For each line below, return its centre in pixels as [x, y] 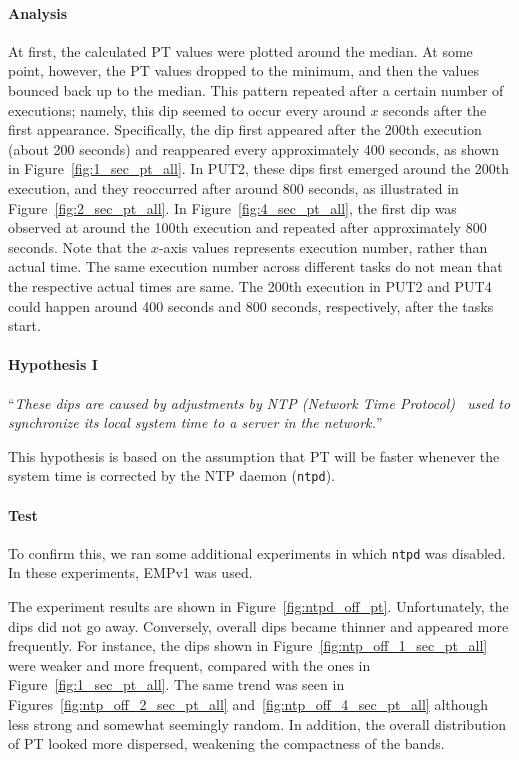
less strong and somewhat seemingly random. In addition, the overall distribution [257, 723]
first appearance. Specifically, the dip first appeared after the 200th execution [245, 129]
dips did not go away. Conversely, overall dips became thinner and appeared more [258, 625]
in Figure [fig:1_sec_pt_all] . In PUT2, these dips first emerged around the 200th [259, 168]
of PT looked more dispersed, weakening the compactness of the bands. [226, 743]
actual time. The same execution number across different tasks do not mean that [255, 266]
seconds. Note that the [77, 246]
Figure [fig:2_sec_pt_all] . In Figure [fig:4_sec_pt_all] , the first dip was [232, 207]
